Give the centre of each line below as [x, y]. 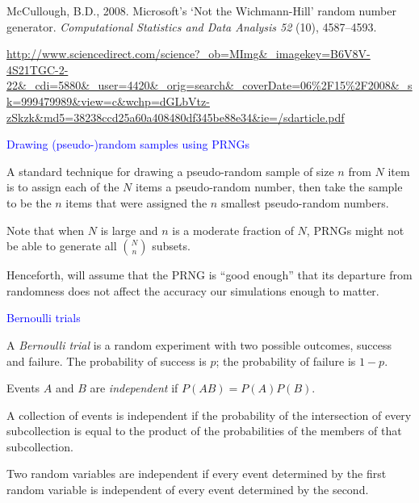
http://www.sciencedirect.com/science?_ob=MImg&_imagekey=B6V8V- [189, 54]
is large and [129, 230]
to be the [29, 202]
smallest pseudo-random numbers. [305, 202]
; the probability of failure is [286, 360]
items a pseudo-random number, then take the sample [269, 187]
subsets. [171, 246]
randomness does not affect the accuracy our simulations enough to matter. [193, 290]
